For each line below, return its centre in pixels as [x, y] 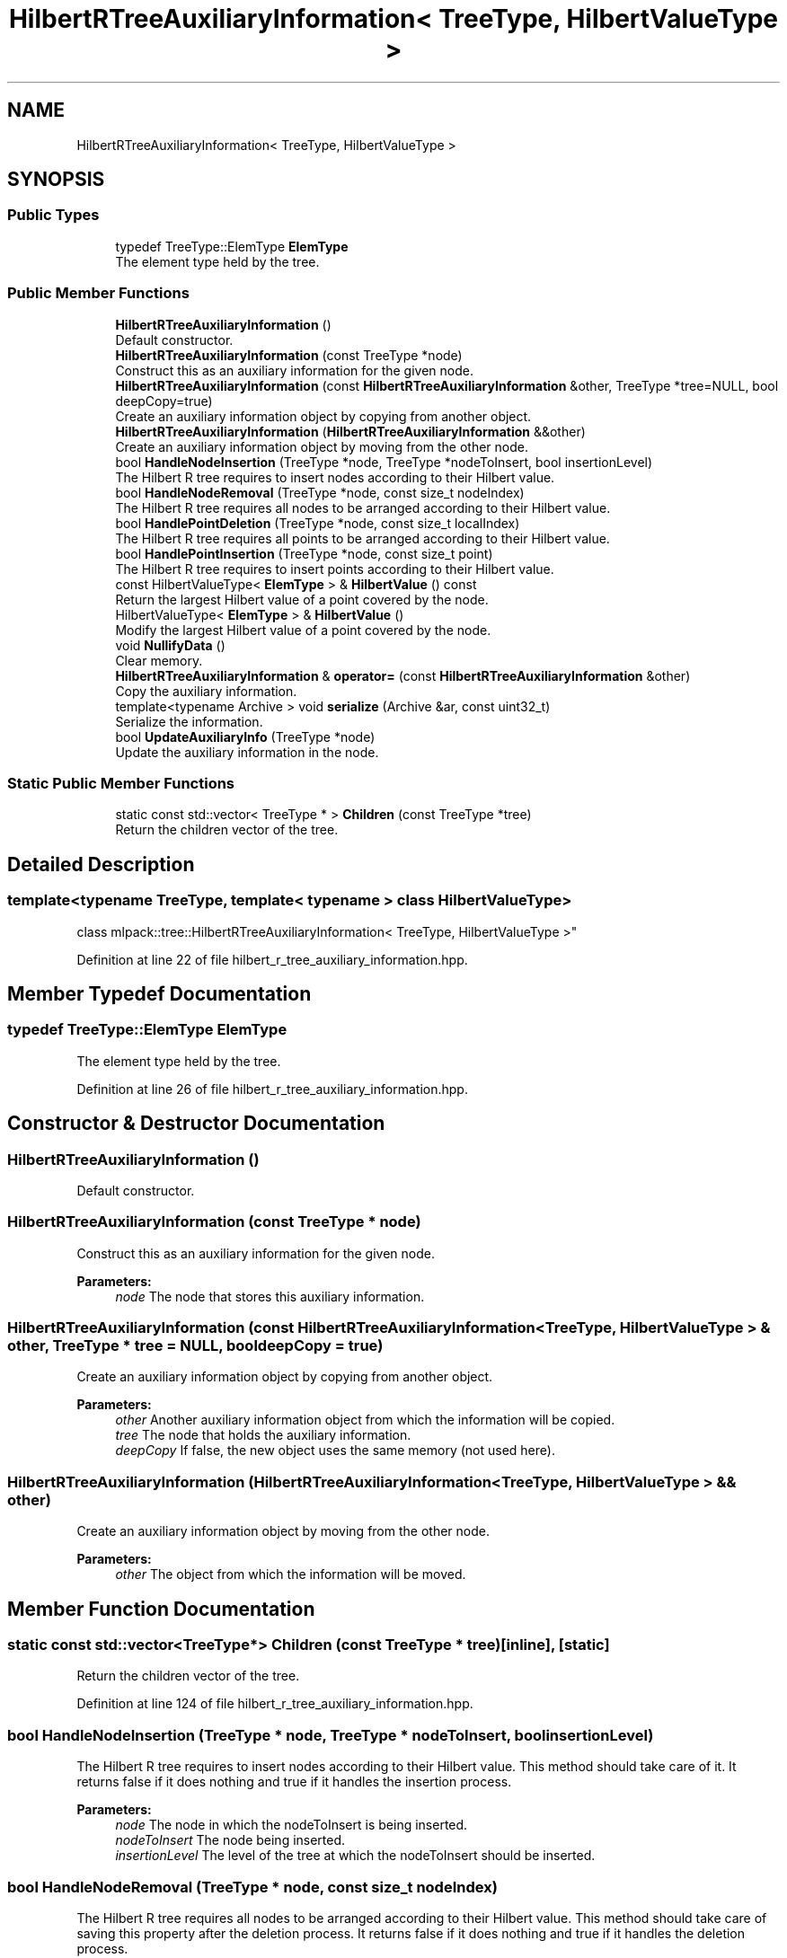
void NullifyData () [170, 645]
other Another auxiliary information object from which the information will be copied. [365, 1420]
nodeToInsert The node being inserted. [230, 1840]
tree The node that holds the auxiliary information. [263, 1435]
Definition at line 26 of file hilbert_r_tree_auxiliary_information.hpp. [272, 1089]
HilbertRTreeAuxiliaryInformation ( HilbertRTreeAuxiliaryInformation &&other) [350, 431]
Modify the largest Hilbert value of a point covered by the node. [303, 630]
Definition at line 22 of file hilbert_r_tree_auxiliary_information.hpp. [272, 959]
